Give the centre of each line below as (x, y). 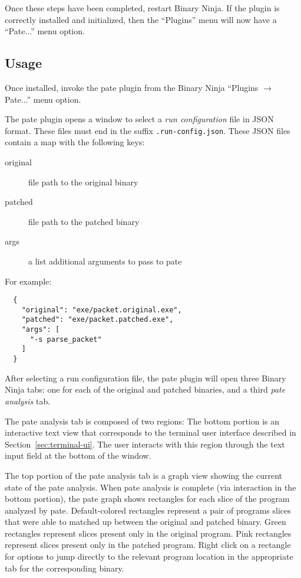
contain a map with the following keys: (75, 142)
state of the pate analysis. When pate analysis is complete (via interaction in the (150, 487)
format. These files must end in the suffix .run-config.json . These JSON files (148, 130)
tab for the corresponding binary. (64, 568)
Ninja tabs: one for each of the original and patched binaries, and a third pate (145, 389)
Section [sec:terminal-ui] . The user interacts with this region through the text (145, 444)
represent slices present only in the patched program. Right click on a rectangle (148, 545)
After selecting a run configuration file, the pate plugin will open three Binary (145, 378)
